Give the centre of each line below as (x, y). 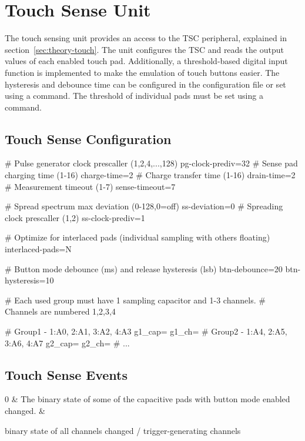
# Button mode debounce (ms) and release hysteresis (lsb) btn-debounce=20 (144, 268)
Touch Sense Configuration (88, 138)
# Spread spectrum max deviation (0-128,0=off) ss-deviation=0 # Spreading (144, 206)
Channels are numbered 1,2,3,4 (60, 311)
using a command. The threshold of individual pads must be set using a (134, 96)
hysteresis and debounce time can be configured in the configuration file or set (145, 84)
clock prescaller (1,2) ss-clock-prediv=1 (75, 217)
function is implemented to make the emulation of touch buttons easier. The (142, 72)
